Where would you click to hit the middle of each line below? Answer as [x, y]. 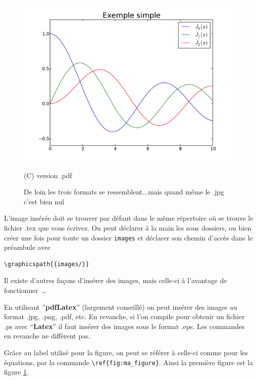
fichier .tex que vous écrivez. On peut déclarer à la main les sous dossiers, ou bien [128, 227]
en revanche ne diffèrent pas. [47, 336]
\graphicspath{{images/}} [47, 264]
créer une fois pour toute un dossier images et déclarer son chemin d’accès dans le [128, 237]
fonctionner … [25, 290]
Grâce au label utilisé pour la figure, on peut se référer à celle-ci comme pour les [126, 352]
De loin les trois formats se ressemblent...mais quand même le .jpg [124, 192]
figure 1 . [16, 372]
